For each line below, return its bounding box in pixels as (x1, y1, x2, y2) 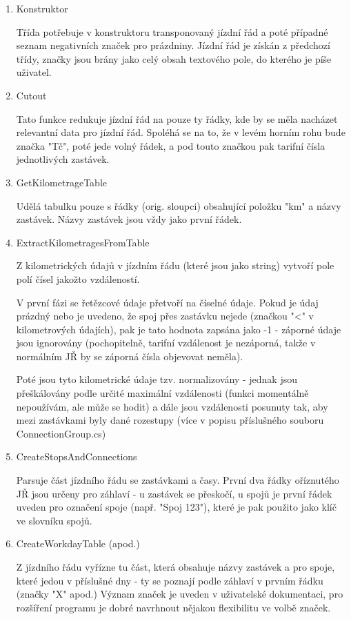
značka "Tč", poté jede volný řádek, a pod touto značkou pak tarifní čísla (16, 138, 325, 153)
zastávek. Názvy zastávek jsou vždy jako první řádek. (16, 212, 242, 226)
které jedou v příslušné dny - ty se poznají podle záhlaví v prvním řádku (16, 573, 323, 587)
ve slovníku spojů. (16, 513, 92, 527)
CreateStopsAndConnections (16, 449, 137, 464)
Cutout (16, 88, 47, 102)
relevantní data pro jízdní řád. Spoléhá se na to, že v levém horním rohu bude (16, 125, 345, 139)
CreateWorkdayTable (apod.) (16, 536, 140, 551)
